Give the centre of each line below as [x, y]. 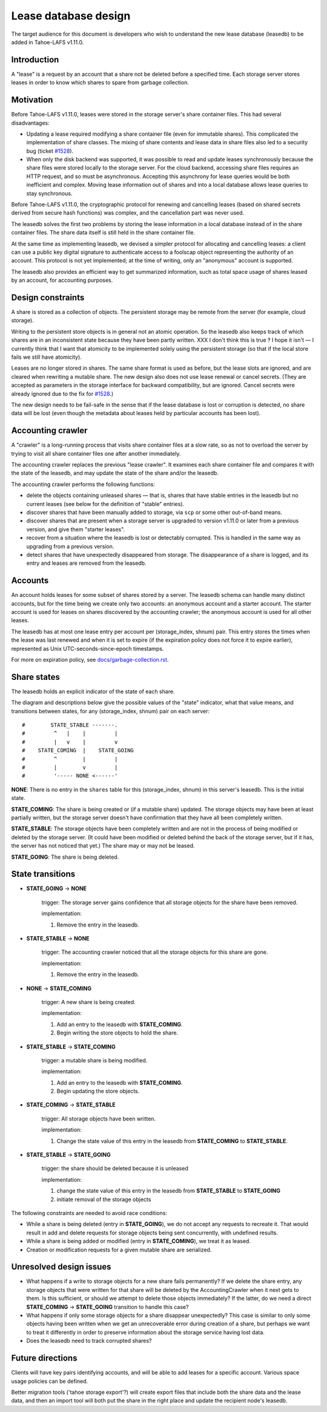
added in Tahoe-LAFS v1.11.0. [48, 42]
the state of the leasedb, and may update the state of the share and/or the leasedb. [115, 473]
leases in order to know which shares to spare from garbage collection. [100, 82]
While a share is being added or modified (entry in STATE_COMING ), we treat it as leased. [139, 1241]
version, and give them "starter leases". [76, 529]
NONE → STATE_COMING [59, 988]
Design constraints [48, 297]
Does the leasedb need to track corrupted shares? [89, 1341]
